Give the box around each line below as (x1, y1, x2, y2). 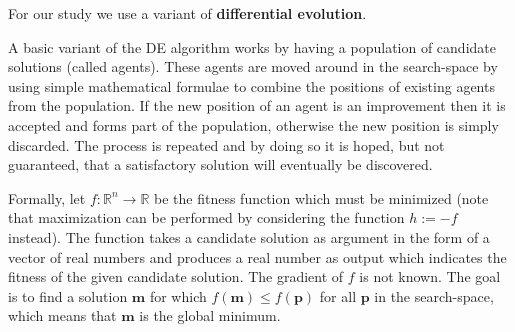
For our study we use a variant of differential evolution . (8, 3, 367, 23)
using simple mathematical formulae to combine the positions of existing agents (8, 75, 495, 96)
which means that (8, 305, 117, 326)
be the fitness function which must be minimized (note (154, 187, 489, 208)
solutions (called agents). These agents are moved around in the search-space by (8, 56, 498, 77)
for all (319, 285, 357, 306)
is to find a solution (8, 285, 128, 306)
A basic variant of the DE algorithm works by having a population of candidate (8, 36, 496, 57)
